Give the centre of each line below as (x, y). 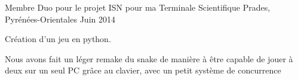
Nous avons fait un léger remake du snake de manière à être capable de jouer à (149, 58)
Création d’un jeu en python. (58, 39)
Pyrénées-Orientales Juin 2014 (60, 19)
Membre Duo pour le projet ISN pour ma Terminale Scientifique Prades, (138, 7)
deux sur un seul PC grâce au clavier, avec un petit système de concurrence (143, 70)
